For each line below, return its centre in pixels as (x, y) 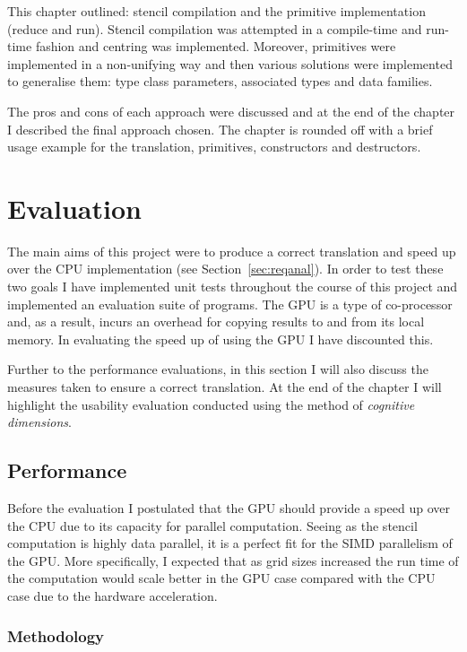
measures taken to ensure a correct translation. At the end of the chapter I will (225, 387)
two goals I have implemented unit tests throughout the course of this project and (233, 287)
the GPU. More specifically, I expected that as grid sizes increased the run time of (233, 560)
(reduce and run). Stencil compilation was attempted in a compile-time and (215, 28)
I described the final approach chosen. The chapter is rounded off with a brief (220, 129)
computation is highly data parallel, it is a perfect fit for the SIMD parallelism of (230, 543)
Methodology (56, 635)
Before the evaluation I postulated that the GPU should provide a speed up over (229, 508)
